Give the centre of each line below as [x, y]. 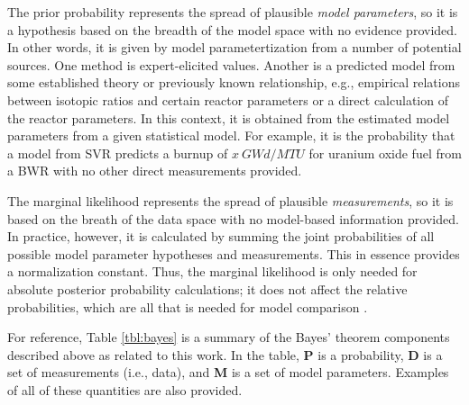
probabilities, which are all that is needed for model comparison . [188, 306]
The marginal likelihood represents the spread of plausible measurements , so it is [230, 200]
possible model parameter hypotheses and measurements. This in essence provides [234, 253]
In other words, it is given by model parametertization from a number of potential [234, 47]
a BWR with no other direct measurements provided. [155, 171]
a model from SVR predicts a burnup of [118, 153]
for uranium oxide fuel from [385, 153]
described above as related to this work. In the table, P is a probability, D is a [225, 354]
